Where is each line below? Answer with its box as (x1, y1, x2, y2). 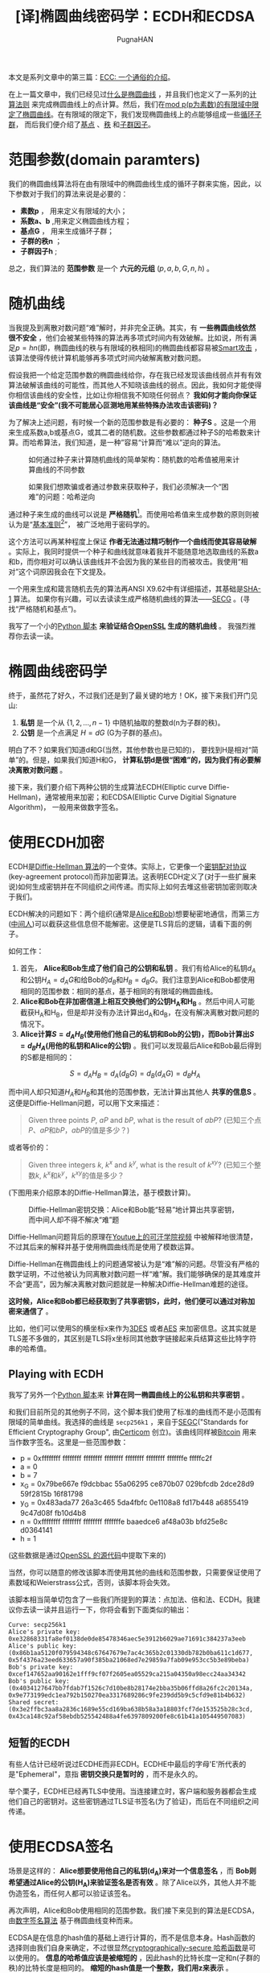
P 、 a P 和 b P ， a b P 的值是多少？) (27, 1125, 130, 1135)
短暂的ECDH (8, 1736, 71, 1750)
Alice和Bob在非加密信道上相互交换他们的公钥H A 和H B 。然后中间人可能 (19, 996, 256, 1008)
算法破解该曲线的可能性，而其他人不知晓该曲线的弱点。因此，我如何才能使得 (8, 380, 262, 390)
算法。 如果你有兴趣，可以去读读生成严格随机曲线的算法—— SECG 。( (13, 594, 243, 604)
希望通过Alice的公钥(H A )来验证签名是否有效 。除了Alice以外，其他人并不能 (8, 1877, 256, 1888)
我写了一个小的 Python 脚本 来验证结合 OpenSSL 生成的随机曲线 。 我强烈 (8, 621, 249, 631)
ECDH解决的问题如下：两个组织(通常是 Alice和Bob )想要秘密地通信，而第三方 (8, 909, 260, 918)
